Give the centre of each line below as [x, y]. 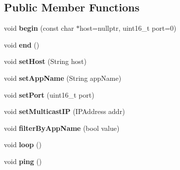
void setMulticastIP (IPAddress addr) [65, 111]
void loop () [23, 144]
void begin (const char [39, 28]
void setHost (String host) [45, 61]
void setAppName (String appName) [63, 78]
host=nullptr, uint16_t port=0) [128, 28]
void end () [22, 44]
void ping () [23, 161]
